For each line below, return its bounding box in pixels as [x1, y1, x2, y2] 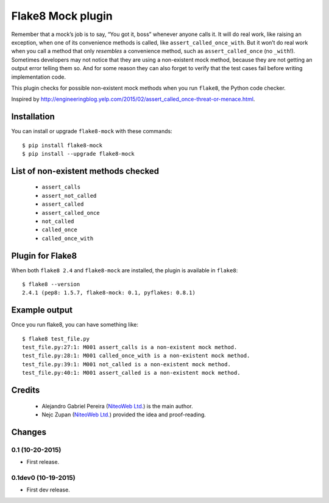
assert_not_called [41, 192, 97, 199]
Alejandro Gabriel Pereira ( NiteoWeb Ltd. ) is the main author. [41, 402, 193, 410]
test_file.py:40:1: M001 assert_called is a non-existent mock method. [22, 369, 241, 377]
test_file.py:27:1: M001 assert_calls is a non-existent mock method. [22, 344, 238, 351]
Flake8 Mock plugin [11, 9, 113, 23]
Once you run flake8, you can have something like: [11, 321, 138, 328]
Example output [11, 305, 73, 316]
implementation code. [11, 73, 66, 81]
